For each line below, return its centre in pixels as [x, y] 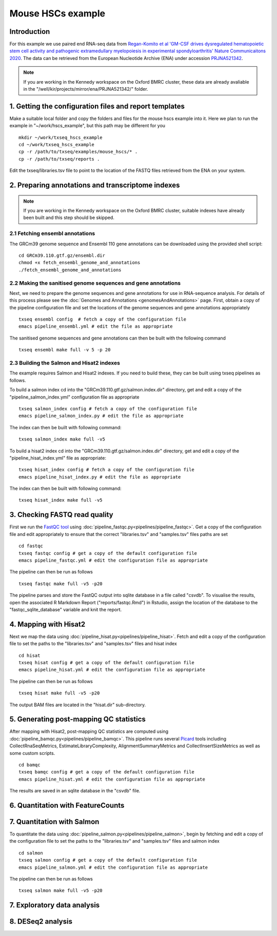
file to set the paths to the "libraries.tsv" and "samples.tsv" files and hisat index [93, 644]
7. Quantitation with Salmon [54, 822]
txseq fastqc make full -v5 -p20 [61, 584]
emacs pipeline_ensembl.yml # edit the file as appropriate [96, 326]
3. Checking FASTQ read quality [61, 515]
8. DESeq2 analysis [41, 921]
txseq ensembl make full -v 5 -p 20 [65, 350]
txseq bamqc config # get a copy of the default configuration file [106, 772]
